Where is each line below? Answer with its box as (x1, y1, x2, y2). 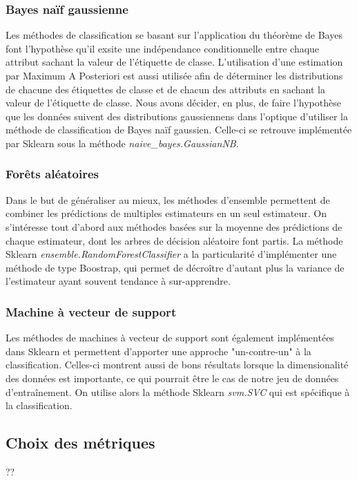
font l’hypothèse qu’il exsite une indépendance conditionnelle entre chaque (6, 41, 320, 55)
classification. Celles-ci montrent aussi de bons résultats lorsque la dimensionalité (6, 357, 349, 372)
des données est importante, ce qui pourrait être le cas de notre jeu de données (6, 370, 339, 385)
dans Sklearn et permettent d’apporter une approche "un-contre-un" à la (6, 343, 311, 358)
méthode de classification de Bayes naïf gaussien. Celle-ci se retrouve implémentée (6, 122, 352, 137)
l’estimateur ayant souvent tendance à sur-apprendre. (6, 274, 231, 288)
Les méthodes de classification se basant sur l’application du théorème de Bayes (6, 28, 342, 42)
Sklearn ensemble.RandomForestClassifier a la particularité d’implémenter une (6, 247, 337, 261)
